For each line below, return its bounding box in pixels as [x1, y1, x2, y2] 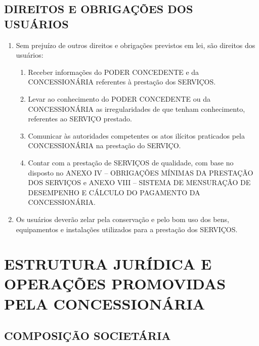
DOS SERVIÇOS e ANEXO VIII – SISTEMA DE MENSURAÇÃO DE [28, 177, 251, 188]
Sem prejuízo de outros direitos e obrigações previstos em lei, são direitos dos [16, 39, 255, 50]
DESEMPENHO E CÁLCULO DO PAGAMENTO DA [28, 187, 200, 197]
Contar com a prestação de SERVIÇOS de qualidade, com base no [28, 157, 234, 167]
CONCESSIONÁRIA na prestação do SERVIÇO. [28, 140, 181, 151]
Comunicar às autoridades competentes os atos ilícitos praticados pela [28, 130, 245, 141]
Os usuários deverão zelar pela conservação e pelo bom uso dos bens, [16, 213, 229, 224]
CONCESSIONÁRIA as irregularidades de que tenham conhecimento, [28, 103, 245, 114]
